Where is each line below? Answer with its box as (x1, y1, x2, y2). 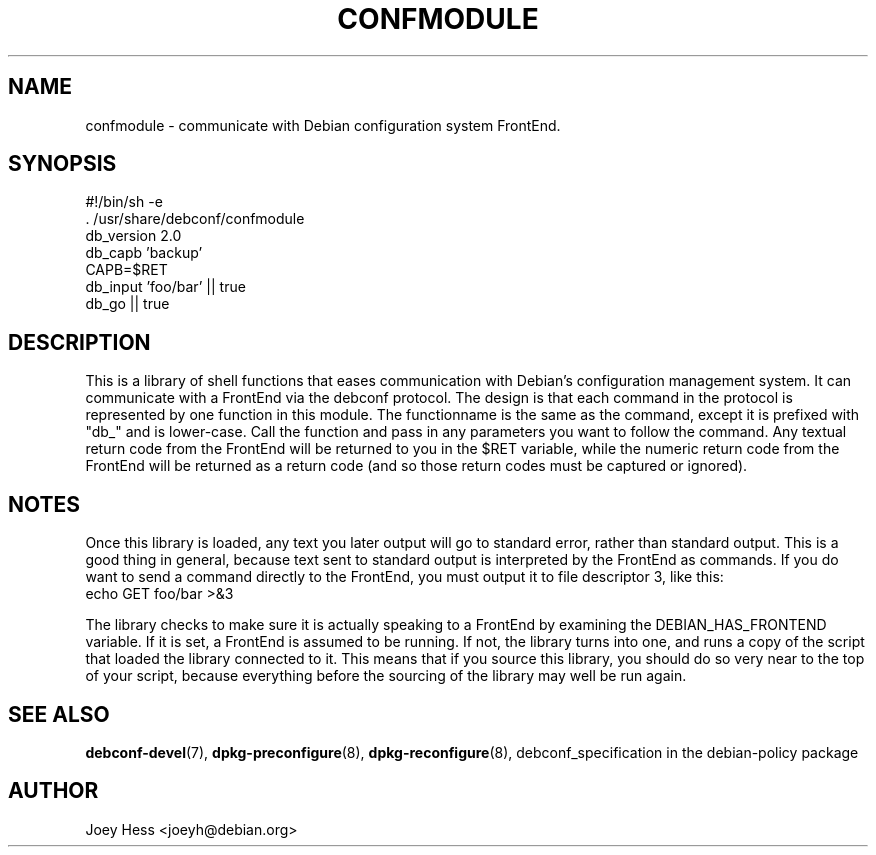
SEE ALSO (8, 701, 110, 727)
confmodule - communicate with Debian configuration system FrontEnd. (85, 116, 561, 134)
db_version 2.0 (85, 227, 182, 245)
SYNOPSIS (8, 151, 117, 177)
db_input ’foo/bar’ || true (85, 278, 246, 296)
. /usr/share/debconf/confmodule (85, 210, 305, 228)
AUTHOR (8, 778, 99, 804)
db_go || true (85, 295, 170, 313)
